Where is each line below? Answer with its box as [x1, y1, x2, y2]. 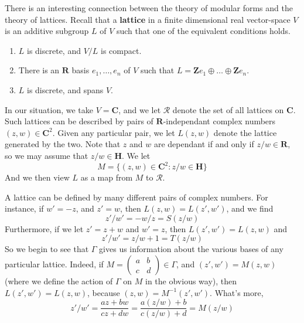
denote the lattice [213, 126, 277, 138]
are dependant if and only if [153, 138, 254, 150]
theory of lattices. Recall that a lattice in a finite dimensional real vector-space [5, 13, 291, 25]
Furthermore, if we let [5, 222, 84, 234]
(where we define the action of [5, 275, 113, 287]
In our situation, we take [5, 103, 94, 115]
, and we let [118, 103, 161, 115]
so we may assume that [5, 149, 88, 161]
